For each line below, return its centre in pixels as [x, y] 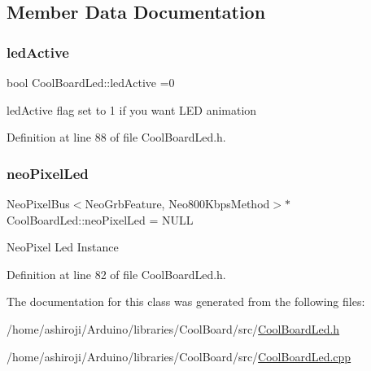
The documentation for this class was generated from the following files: [186, 301]
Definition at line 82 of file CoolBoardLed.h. [116, 274]
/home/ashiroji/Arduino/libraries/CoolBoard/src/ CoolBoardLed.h [173, 328]
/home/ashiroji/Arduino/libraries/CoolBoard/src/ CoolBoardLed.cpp [179, 356]
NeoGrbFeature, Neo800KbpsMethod [177, 203]
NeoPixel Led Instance [63, 247]
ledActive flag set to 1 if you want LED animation [132, 109]
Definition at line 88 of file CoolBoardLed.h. [116, 137]
